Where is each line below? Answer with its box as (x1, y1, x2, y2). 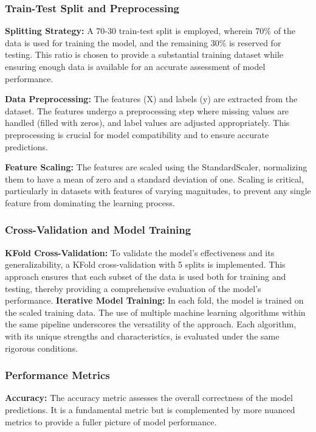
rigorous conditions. (5, 341, 78, 354)
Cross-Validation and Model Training (5, 222, 191, 237)
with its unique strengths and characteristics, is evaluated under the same (5, 329, 280, 342)
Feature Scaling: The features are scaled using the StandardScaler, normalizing (5, 161, 307, 173)
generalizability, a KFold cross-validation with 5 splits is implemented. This (5, 258, 286, 271)
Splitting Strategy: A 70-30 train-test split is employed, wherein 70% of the (5, 24, 296, 37)
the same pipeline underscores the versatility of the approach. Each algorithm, (5, 318, 297, 330)
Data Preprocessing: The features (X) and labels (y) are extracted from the (5, 92, 298, 105)
